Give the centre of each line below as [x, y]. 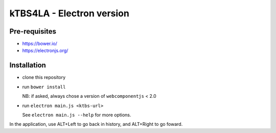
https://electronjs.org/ [45, 50]
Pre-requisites [33, 31]
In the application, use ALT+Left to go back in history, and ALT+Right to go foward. [96, 124]
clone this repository [44, 77]
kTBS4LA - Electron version [70, 13]
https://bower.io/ [40, 44]
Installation [28, 65]
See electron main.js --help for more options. [77, 115]
